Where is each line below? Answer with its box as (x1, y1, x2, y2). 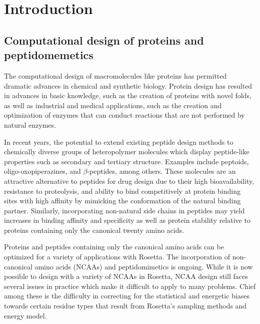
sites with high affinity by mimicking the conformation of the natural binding (4, 195, 241, 206)
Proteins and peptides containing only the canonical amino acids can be (4, 241, 224, 252)
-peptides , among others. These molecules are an (87, 166, 236, 176)
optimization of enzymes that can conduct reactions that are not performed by (4, 110, 245, 120)
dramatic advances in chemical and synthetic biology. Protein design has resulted (4, 80, 252, 91)
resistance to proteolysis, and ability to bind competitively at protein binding (4, 185, 240, 196)
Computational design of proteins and (4, 32, 204, 48)
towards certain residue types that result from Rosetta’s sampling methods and (4, 300, 247, 311)
